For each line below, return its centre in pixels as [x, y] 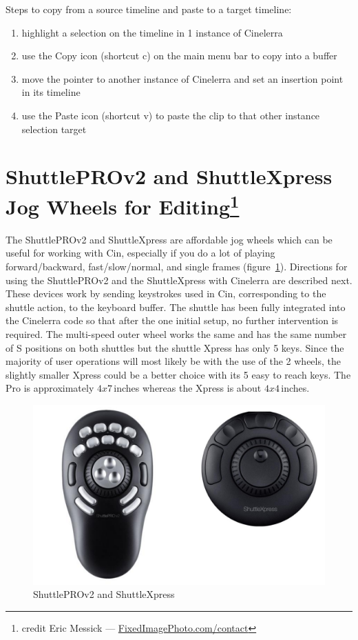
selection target [54, 129]
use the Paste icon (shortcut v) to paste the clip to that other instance [171, 115]
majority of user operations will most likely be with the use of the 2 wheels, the [173, 361]
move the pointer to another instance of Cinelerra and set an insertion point [182, 78]
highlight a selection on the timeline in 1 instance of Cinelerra [152, 32]
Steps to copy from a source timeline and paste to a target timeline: [149, 9]
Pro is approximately [50, 388]
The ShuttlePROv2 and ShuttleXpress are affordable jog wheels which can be [169, 239]
